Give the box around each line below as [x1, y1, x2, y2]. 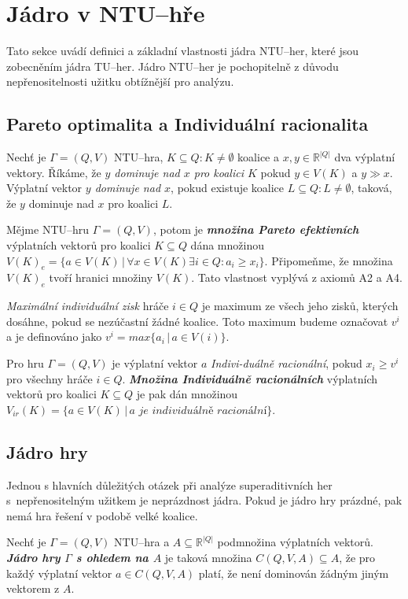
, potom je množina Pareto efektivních [153, 221, 359, 238]
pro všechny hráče [6, 370, 93, 386]
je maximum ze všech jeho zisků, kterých [201, 298, 399, 314]
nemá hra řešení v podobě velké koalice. [6, 507, 198, 523]
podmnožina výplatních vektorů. [217, 534, 373, 550]
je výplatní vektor [112, 355, 198, 372]
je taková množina [164, 549, 252, 565]
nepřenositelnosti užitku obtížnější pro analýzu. [6, 73, 234, 90]
